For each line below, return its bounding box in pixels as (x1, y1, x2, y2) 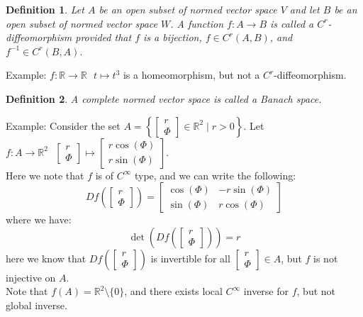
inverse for (243, 284, 289, 299)
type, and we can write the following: (134, 167, 296, 182)
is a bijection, (143, 30, 202, 45)
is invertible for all (150, 250, 230, 265)
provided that (75, 30, 132, 45)
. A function (170, 16, 224, 30)
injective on (6, 269, 56, 284)
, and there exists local (124, 284, 223, 299)
